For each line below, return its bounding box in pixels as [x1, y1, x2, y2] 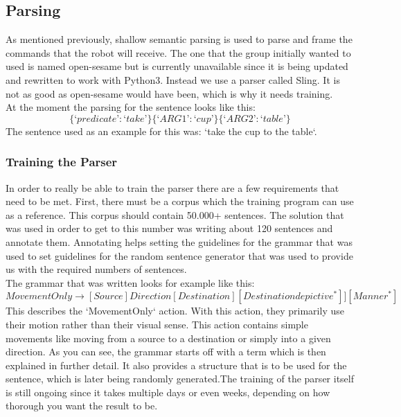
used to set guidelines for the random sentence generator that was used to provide [6, 248, 353, 263]
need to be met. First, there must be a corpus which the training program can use [6, 194, 354, 208]
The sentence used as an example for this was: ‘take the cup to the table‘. [6, 123, 317, 138]
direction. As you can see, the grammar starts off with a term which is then [6, 344, 326, 359]
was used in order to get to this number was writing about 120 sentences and [6, 221, 333, 236]
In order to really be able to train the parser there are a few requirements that [6, 180, 339, 195]
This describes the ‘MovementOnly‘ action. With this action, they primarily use [6, 303, 344, 318]
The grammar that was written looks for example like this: [6, 275, 255, 290]
